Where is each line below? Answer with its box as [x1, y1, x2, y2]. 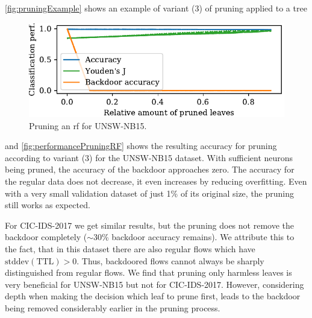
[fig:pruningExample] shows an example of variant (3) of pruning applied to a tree [5, 2, 307, 14]
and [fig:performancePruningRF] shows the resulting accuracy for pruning [5, 139, 277, 152]
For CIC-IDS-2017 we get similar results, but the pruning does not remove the [5, 218, 294, 231]
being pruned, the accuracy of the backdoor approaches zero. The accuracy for [5, 163, 295, 176]
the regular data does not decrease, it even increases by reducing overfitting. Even [5, 174, 307, 187]
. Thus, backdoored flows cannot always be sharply [76, 254, 264, 267]
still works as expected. [5, 199, 90, 211]
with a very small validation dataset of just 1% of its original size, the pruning [5, 186, 295, 199]
